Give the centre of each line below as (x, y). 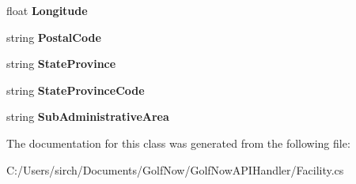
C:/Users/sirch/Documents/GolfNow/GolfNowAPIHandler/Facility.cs (175, 169)
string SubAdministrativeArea (88, 116)
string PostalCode (54, 37)
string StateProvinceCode (76, 90)
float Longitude (47, 10)
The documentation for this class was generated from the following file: (178, 143)
